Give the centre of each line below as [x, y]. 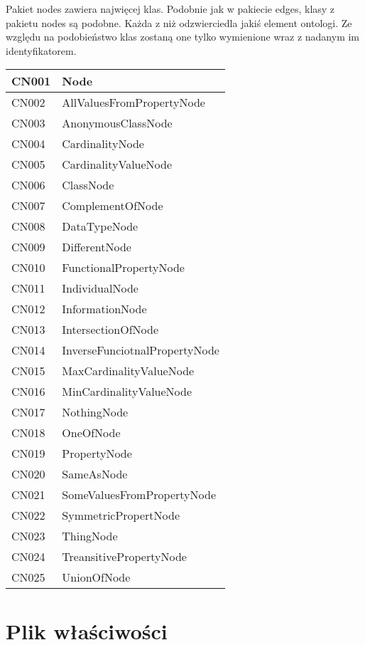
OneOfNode [91, 433]
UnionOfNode [96, 577]
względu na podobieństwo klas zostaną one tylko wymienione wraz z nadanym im [183, 37]
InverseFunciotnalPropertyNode [141, 350]
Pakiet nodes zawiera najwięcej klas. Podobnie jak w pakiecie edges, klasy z [170, 9]
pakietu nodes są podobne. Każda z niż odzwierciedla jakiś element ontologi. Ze [179, 22]
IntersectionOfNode [110, 330]
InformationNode [104, 309]
